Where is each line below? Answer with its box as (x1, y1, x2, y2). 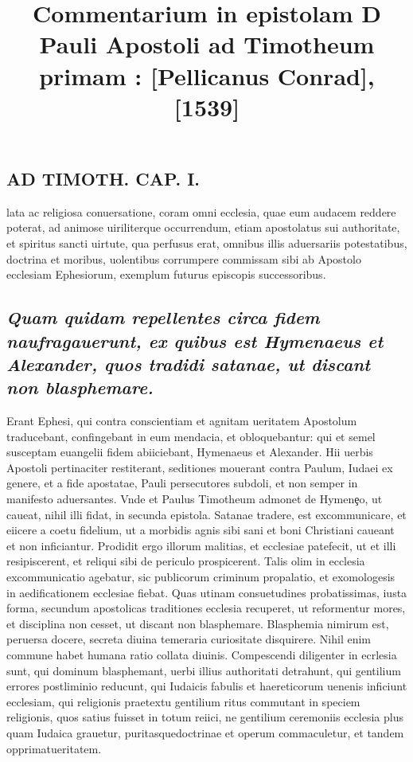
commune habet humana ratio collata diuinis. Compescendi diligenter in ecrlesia (6, 647, 397, 662)
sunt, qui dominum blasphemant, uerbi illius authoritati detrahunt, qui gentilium (6, 662, 401, 678)
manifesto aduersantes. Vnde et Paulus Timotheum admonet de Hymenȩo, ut (6, 490, 383, 507)
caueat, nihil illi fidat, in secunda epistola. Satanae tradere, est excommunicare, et (6, 506, 407, 522)
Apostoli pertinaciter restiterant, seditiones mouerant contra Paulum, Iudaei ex (6, 459, 393, 475)
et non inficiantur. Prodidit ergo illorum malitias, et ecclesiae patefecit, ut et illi (6, 537, 396, 553)
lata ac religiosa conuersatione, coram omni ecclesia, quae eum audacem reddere (6, 203, 396, 220)
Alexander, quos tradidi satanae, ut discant (6, 351, 371, 376)
